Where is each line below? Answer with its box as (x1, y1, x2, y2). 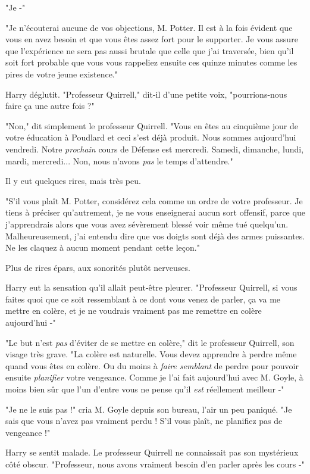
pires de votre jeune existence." (5, 67, 118, 80)
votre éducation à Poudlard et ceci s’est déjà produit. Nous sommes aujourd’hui (5, 131, 296, 144)
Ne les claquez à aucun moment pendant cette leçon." (5, 241, 200, 254)
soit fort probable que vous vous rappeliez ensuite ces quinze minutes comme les (5, 56, 298, 68)
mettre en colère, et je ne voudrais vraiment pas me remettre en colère (5, 304, 262, 317)
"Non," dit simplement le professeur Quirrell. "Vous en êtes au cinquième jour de (5, 119, 298, 132)
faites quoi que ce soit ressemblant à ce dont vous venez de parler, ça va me (5, 292, 281, 305)
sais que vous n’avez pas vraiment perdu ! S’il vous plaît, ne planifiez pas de (5, 414, 283, 427)
